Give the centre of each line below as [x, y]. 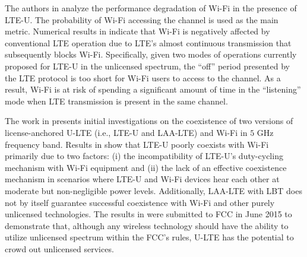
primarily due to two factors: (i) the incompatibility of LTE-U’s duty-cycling [144, 156]
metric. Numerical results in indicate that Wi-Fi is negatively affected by [137, 31]
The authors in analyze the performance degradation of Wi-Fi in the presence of [151, 8]
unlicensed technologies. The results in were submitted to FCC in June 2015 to [148, 214]
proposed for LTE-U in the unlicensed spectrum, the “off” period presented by [148, 66]
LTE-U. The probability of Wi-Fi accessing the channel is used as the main [142, 19]
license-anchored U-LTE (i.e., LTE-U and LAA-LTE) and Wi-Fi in [126, 132]
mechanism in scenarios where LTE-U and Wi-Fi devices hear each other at [142, 179]
